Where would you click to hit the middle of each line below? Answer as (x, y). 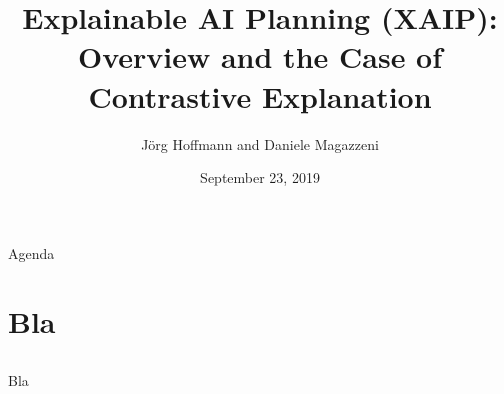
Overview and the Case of (260, 56)
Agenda (31, 252)
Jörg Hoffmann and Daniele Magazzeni (260, 143)
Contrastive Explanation (260, 95)
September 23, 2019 (260, 177)
